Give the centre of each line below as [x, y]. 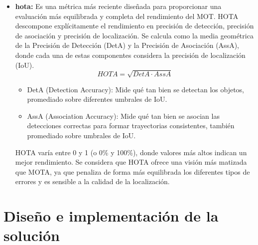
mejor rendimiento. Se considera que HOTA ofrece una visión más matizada [131, 162]
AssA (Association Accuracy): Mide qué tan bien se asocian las [123, 116]
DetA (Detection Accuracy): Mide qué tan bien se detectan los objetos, [135, 89]
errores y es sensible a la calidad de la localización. [92, 181]
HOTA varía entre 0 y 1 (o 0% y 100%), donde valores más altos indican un [131, 152]
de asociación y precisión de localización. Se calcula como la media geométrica [134, 35]
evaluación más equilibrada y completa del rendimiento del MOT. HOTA [127, 16]
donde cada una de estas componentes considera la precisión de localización [130, 55]
